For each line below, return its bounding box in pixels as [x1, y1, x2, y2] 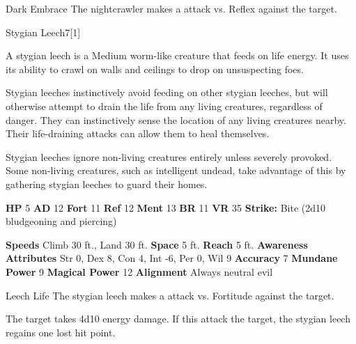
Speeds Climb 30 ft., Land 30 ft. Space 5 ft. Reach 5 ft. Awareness [6, 237, 308, 251]
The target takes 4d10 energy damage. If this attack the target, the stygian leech [6, 311, 350, 326]
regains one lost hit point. [6, 325, 116, 339]
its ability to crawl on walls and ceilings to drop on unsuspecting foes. [6, 61, 304, 76]
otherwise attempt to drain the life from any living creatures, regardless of [6, 98, 323, 113]
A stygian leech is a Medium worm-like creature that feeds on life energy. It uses [6, 48, 349, 63]
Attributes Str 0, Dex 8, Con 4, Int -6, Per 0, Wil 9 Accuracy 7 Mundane [6, 251, 338, 265]
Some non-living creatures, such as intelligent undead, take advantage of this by [6, 163, 346, 178]
